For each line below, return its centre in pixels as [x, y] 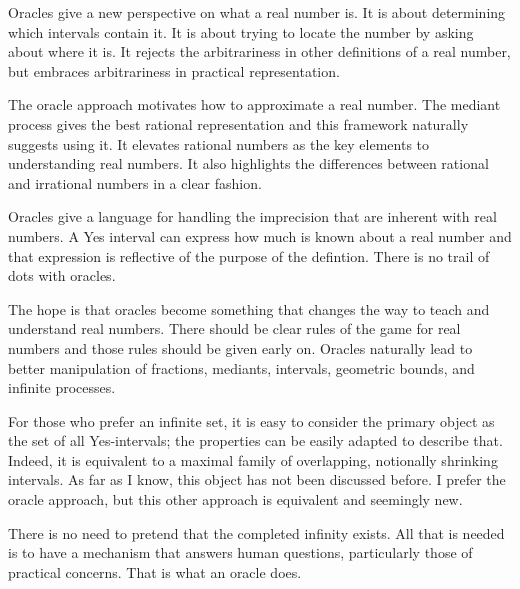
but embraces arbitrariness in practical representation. [174, 70]
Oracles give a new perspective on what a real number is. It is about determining [257, 12]
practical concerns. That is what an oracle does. [155, 571]
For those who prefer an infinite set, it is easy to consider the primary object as [251, 420]
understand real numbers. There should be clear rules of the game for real [234, 328]
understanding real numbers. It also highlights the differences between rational [248, 163]
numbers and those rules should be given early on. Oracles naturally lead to [240, 347]
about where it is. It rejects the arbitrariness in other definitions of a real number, [259, 51]
